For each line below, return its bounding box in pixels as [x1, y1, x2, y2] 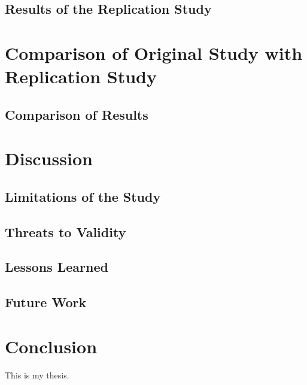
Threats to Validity [5, 222, 126, 241]
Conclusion [5, 334, 98, 358]
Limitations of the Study [5, 187, 161, 205]
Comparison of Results [5, 105, 148, 123]
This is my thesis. [5, 368, 69, 381]
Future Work [5, 293, 87, 311]
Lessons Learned [5, 257, 108, 276]
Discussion [5, 146, 93, 171]
